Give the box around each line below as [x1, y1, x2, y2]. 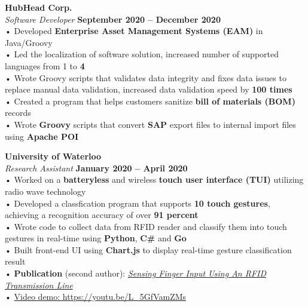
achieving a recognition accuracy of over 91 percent [5, 208, 199, 221]
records [5, 106, 31, 119]
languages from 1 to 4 [5, 59, 85, 72]
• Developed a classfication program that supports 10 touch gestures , [5, 197, 270, 209]
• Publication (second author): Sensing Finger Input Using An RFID [5, 267, 267, 280]
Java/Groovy [5, 36, 53, 48]
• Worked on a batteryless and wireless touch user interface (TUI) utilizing [5, 173, 304, 186]
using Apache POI [5, 130, 79, 142]
